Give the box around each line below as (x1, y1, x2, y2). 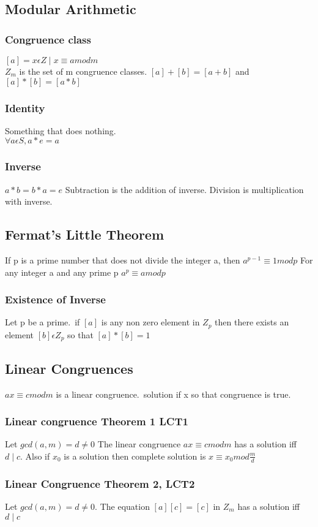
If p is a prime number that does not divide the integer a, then (5, 254, 240, 267)
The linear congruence (97, 438, 181, 450)
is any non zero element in (101, 316, 200, 328)
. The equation (95, 499, 150, 512)
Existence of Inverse (5, 292, 106, 307)
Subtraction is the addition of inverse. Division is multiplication (65, 183, 304, 195)
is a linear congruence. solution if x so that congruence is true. (56, 387, 291, 400)
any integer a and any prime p (5, 265, 119, 278)
